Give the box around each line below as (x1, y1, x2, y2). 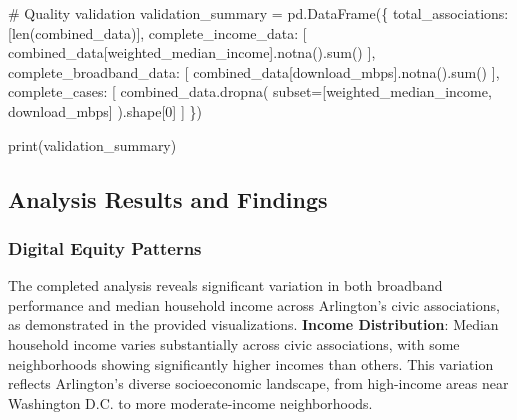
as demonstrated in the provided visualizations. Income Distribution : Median (8, 314, 499, 335)
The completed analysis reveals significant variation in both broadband (8, 275, 443, 296)
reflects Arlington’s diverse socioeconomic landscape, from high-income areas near (8, 373, 509, 394)
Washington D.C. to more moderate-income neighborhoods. (8, 392, 373, 413)
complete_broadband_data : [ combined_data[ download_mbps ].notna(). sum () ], (8, 61, 500, 82)
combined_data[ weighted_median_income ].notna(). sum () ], (8, 42, 376, 63)
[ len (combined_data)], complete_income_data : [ (8, 22, 307, 43)
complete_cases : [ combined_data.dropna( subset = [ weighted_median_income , (8, 81, 492, 102)
